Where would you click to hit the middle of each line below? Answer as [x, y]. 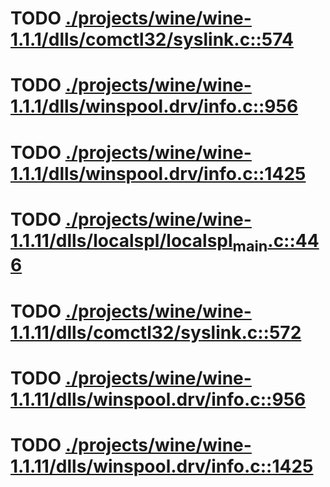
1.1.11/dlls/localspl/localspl [121, 240]
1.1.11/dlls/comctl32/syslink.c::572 [156, 332]
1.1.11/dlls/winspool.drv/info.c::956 [158, 399]
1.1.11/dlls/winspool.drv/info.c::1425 [162, 466]
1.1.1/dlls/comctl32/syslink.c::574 [152, 39]
